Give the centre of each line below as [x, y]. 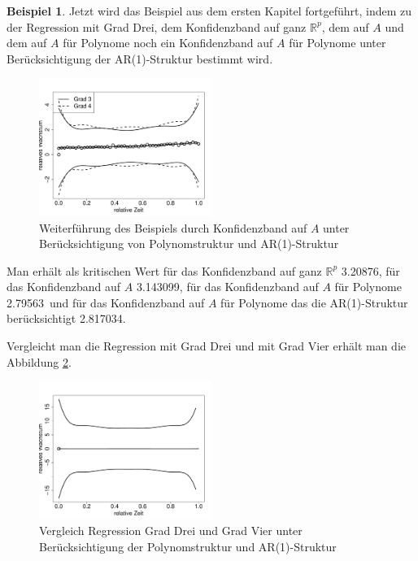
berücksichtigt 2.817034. [66, 318]
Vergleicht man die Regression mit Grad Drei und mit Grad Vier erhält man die [207, 346]
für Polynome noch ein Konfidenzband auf [168, 43]
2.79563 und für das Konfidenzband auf [106, 302]
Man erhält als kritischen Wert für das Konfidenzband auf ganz [164, 270]
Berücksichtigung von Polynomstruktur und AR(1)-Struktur [189, 244]
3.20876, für [370, 270]
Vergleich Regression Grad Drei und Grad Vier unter [171, 531]
